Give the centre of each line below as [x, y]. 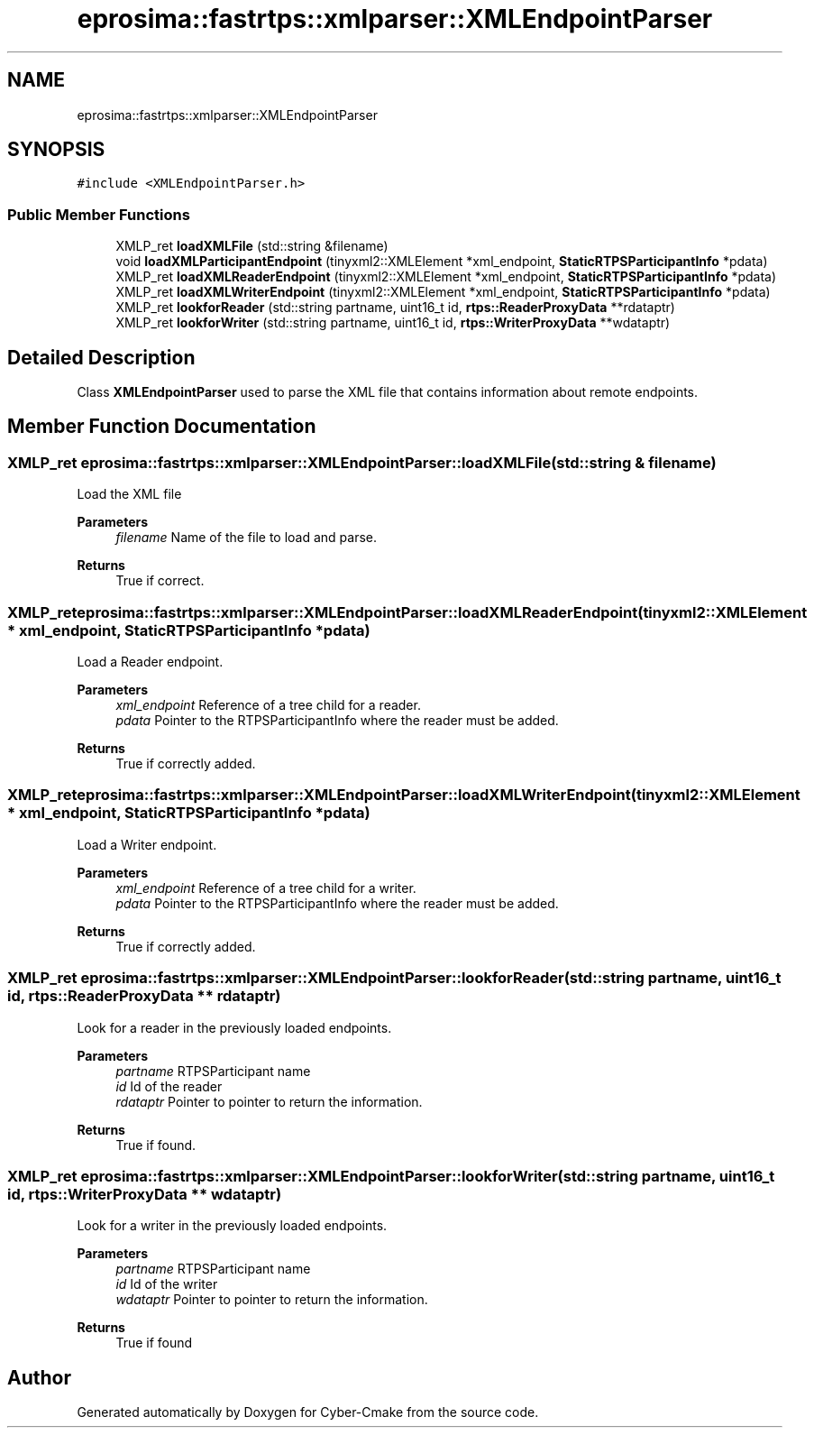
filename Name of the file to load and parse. [247, 538]
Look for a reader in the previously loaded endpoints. [234, 1027]
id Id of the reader [169, 1086]
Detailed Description [101, 357]
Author [39, 1377]
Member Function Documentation [162, 427]
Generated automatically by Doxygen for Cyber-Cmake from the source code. [308, 1412]
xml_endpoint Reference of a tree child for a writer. [266, 888]
